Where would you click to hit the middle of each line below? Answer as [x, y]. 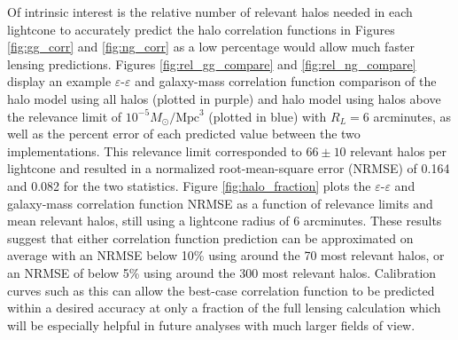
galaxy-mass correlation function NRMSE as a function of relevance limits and [220, 203]
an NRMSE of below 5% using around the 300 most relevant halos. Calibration [222, 272]
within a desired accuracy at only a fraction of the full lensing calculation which [224, 308]
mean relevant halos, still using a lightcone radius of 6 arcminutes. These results [225, 221]
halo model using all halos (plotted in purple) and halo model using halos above [224, 98]
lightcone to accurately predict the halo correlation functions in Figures [201, 29]
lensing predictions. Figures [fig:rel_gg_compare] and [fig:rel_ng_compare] [212, 63]
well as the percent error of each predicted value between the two [184, 134]
